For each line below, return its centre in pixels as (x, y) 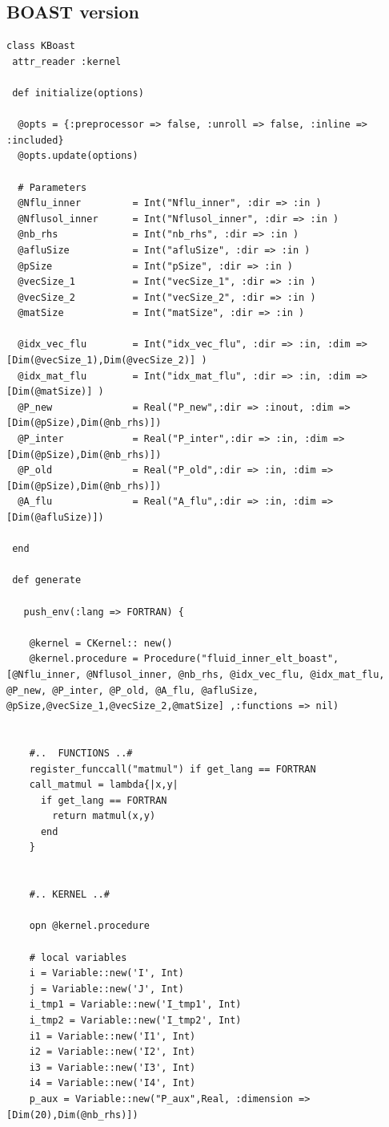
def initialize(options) (78, 93)
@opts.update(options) (78, 156)
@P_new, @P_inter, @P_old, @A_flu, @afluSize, (132, 690)
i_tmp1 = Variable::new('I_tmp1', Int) (135, 1005)
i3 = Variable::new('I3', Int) (112, 1067)
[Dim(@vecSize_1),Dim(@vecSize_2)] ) (107, 361)
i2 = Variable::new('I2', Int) (112, 1052)
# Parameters (52, 187)
